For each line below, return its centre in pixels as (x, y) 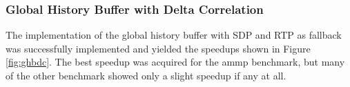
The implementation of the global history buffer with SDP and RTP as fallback (174, 35)
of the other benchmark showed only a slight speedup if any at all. (146, 75)
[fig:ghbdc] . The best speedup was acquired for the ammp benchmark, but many (175, 62)
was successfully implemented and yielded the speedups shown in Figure (158, 48)
